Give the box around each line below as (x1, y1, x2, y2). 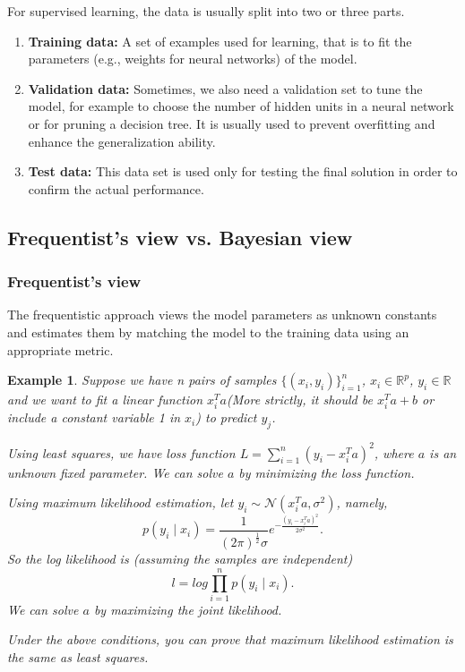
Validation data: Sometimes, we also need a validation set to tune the (28, 79, 423, 98)
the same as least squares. (7, 648, 149, 667)
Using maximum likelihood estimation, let (7, 493, 234, 512)
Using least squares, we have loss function (7, 443, 236, 462)
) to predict (195, 408, 257, 427)
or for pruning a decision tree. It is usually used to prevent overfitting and (28, 114, 435, 132)
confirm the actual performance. (28, 179, 204, 198)
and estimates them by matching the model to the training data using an (7, 322, 409, 341)
